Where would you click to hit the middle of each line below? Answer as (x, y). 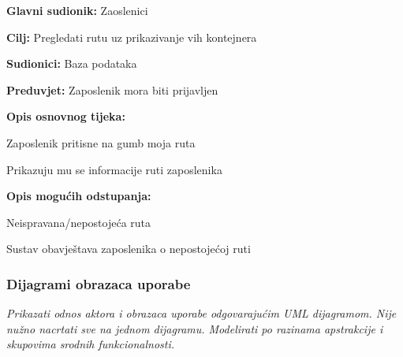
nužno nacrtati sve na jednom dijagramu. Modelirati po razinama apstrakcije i (195, 328)
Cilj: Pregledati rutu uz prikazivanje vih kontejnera (132, 37)
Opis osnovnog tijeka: (66, 116)
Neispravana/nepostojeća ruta (79, 222)
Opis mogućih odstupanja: (79, 196)
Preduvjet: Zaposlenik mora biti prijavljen (112, 89)
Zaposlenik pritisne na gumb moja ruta (101, 142)
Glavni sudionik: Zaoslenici (77, 10)
